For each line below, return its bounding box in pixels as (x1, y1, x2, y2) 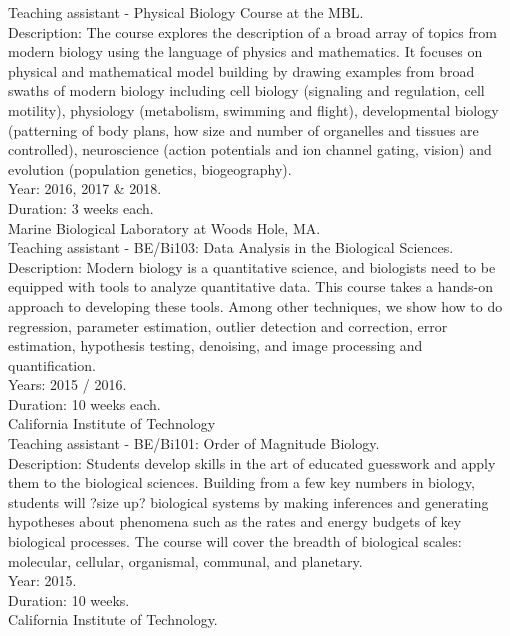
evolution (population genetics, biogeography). (8, 158, 292, 179)
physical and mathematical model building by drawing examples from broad (8, 60, 475, 81)
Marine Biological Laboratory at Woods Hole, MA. (8, 217, 321, 238)
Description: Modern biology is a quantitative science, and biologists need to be (8, 256, 496, 277)
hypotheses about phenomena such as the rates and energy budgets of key (8, 511, 462, 532)
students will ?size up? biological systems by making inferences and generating (8, 491, 489, 512)
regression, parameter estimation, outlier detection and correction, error (8, 315, 448, 336)
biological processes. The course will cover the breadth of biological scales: (8, 531, 462, 552)
